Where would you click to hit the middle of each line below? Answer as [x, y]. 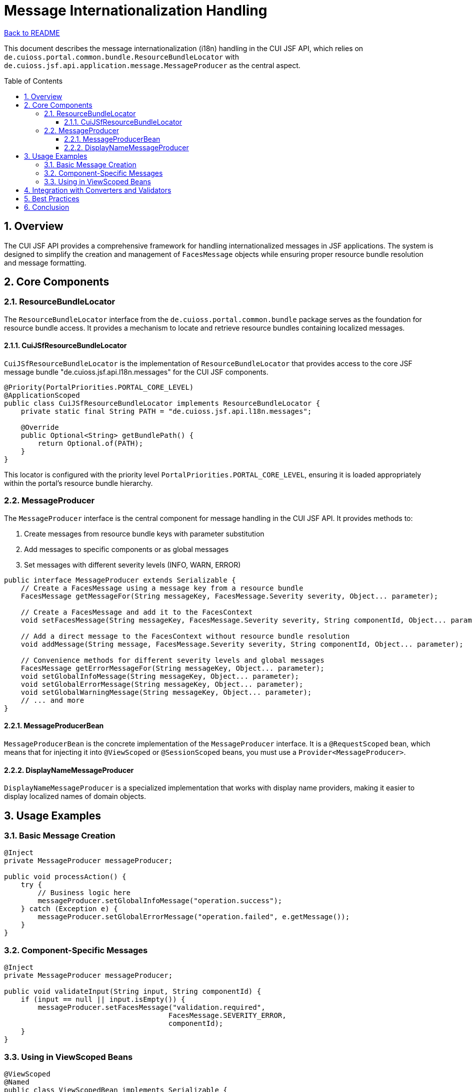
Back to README [32, 33]
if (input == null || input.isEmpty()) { [103, 1000]
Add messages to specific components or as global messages [126, 549]
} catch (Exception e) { [69, 909]
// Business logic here [84, 893]
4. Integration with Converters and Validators [98, 190]
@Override [40, 428]
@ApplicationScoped [42, 395]
